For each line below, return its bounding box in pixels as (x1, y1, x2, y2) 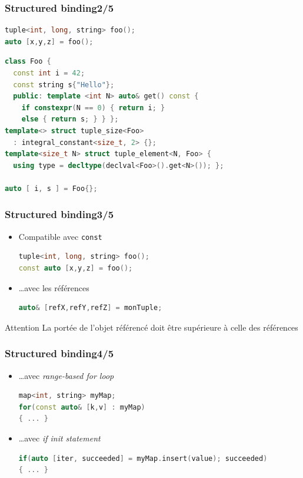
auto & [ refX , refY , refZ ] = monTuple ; (18, 304, 162, 312)
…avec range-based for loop (18, 369, 114, 381)
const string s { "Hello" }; (13, 80, 115, 89)
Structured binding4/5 (5, 346, 114, 361)
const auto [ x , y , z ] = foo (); (18, 264, 133, 272)
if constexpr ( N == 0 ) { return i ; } (21, 103, 165, 112)
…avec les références (18, 281, 89, 294)
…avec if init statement (18, 431, 101, 444)
